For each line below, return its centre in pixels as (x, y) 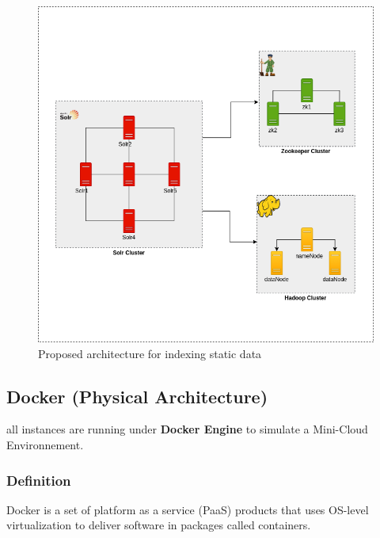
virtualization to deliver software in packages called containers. (159, 525)
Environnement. (45, 444)
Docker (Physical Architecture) (137, 396)
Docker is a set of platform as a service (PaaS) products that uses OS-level (188, 509)
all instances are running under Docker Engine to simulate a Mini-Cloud (187, 429)
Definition (39, 480)
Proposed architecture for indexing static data (150, 353)
